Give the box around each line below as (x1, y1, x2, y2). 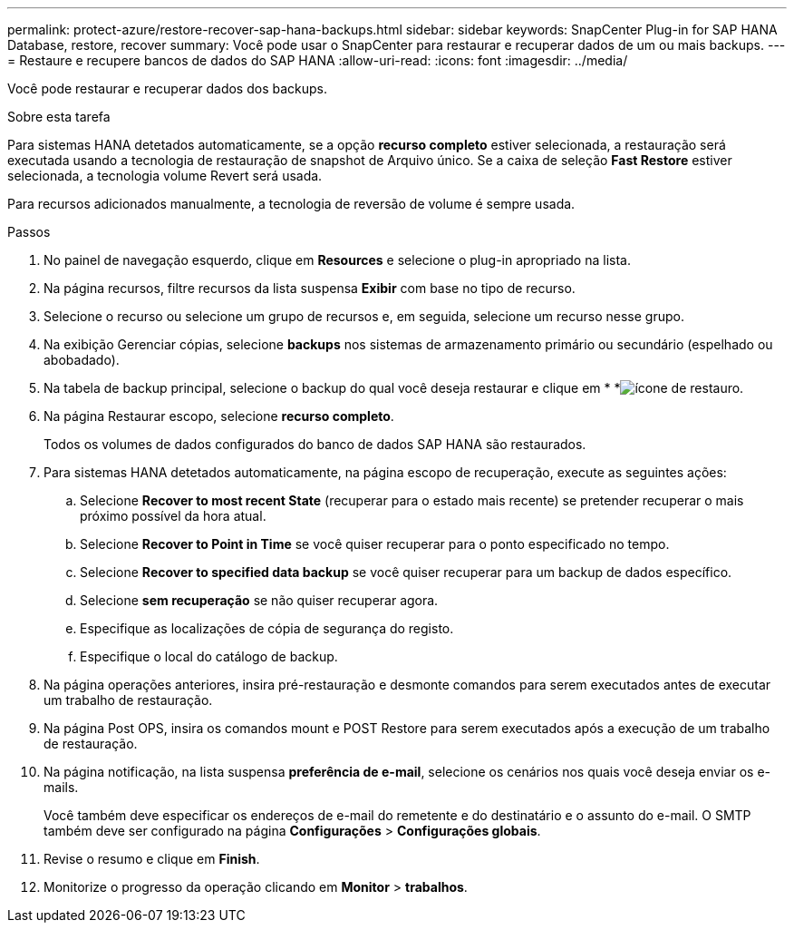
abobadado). (44, 352, 120, 367)
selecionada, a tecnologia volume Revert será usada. (7, 168, 323, 183)
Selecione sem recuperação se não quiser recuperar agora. (80, 592, 439, 608)
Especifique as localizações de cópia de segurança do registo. (80, 621, 454, 636)
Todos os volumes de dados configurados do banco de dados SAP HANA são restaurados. (44, 436, 586, 452)
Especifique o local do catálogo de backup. (80, 649, 338, 664)
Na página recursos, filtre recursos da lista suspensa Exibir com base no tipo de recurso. (44, 280, 576, 296)
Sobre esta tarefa (7, 109, 111, 124)
